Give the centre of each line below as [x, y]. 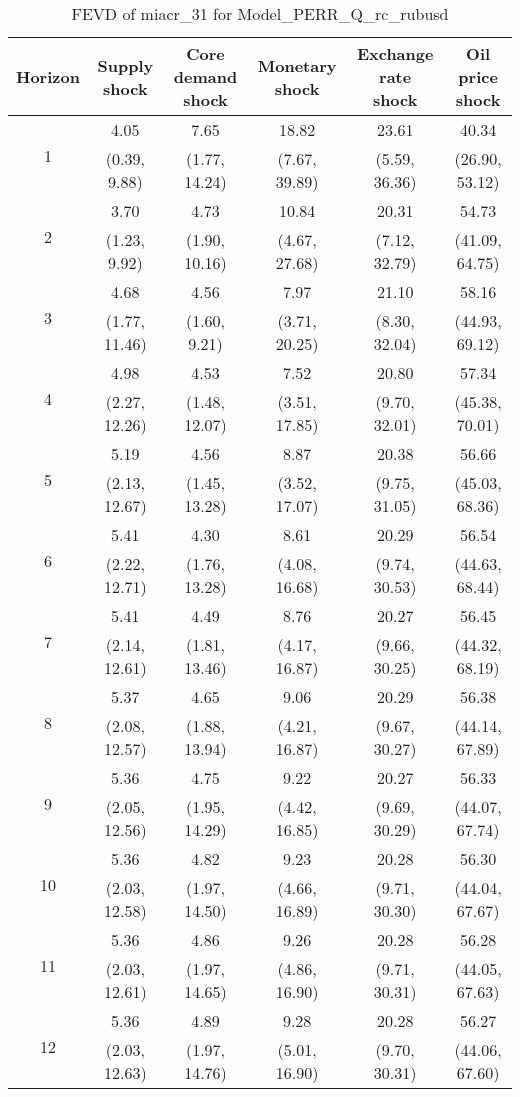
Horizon [48, 76]
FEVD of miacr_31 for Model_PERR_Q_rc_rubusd [260, 13]
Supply [125, 65]
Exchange [395, 53]
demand [205, 76]
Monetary [297, 65]
